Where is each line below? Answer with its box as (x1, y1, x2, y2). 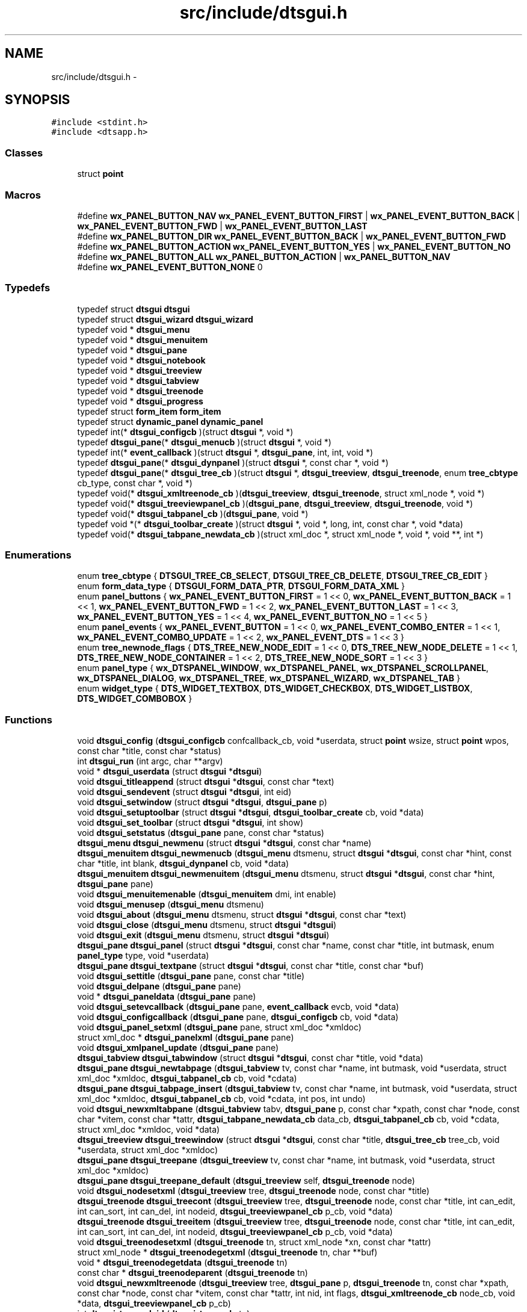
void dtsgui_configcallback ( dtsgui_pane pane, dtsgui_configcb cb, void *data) (77, 1012, 399, 1023)
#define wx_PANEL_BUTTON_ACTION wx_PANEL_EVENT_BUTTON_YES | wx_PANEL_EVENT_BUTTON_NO (77, 241, 511, 252)
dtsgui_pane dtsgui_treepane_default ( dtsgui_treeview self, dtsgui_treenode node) (77, 1175, 415, 1186)
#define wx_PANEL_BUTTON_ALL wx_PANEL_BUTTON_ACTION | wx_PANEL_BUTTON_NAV (77, 251, 451, 262)
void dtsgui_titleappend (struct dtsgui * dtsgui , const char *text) (77, 776, 334, 787)
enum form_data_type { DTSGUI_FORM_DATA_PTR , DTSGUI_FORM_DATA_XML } (77, 581, 405, 592)
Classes (5, 146, 43, 159)
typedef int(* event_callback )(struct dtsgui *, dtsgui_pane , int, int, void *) (77, 447, 374, 457)
